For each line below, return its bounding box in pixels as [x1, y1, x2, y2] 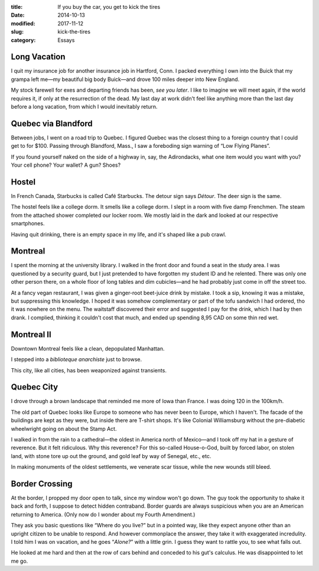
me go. [11, 557, 28, 564]
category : [11, 36, 36, 44]
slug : [11, 28, 24, 35]
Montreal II [11, 329, 51, 339]
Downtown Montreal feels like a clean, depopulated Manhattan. [11, 345, 165, 352]
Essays [57, 36, 75, 44]
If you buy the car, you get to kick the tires [57, 4, 161, 10]
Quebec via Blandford [11, 118, 93, 128]
